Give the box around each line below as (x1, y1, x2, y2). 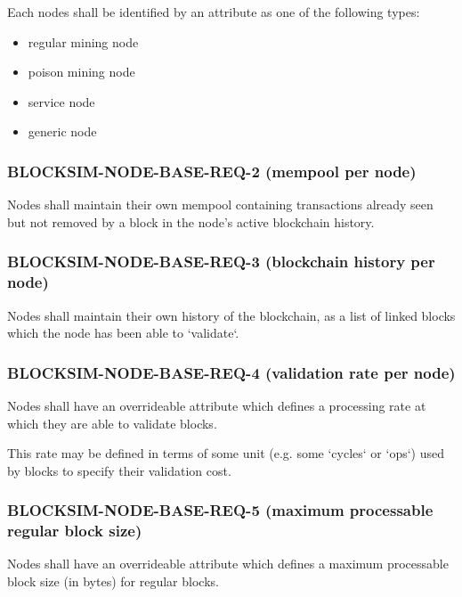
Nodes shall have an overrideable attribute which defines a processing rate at (7, 396, 426, 414)
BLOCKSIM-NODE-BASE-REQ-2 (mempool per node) (7, 159, 417, 182)
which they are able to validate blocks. (7, 413, 217, 432)
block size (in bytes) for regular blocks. (7, 572, 219, 591)
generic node (28, 122, 97, 141)
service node (28, 92, 95, 110)
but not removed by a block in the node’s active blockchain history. (7, 212, 375, 231)
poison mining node (28, 62, 135, 81)
